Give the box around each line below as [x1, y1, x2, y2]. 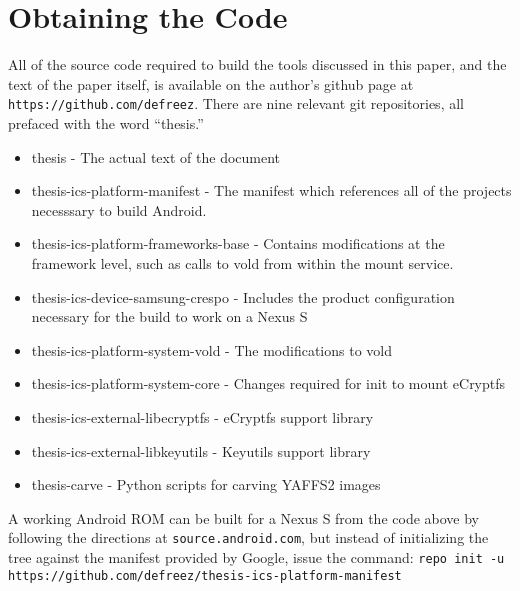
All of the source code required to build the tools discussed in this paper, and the [8, 54, 507, 75]
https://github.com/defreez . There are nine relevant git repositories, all [8, 93, 464, 114]
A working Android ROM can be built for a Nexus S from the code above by [8, 507, 480, 528]
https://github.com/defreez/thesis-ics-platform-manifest [8, 568, 402, 583]
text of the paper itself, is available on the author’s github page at [8, 73, 414, 94]
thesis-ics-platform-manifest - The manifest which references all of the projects [31, 180, 512, 201]
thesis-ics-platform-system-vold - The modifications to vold [31, 339, 392, 360]
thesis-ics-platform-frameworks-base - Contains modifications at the [31, 233, 445, 254]
